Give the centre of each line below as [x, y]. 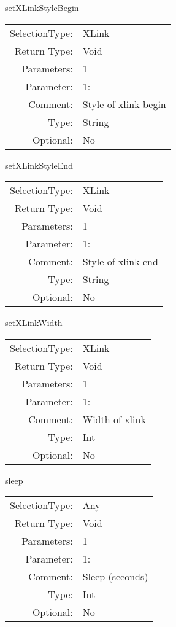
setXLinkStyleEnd [39, 165]
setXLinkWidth [34, 323]
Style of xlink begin [124, 104]
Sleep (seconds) [115, 577]
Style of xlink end [120, 262]
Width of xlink [114, 419]
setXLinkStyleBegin [42, 7]
